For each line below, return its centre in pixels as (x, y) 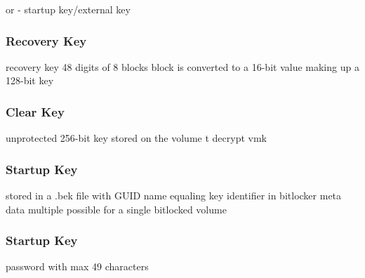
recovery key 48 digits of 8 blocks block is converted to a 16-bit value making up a (182, 66)
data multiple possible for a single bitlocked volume (116, 209)
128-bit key (30, 80)
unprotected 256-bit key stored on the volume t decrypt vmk (136, 138)
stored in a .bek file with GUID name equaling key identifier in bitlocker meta (174, 196)
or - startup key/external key (68, 9)
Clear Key (35, 111)
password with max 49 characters (77, 266)
